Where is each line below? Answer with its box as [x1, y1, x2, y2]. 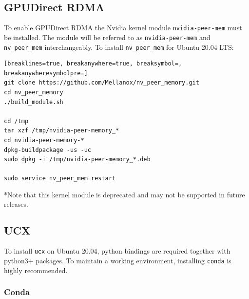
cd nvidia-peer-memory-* [4, 136, 84, 144]
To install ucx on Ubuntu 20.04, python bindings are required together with [4, 246, 230, 256]
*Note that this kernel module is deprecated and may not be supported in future [4, 189, 245, 199]
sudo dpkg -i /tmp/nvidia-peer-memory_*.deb [4, 156, 151, 163]
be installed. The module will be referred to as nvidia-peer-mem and [4, 32, 211, 42]
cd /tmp [4, 117, 29, 125]
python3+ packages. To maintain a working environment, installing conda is [4, 255, 231, 265]
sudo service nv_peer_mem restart [4, 175, 116, 182]
